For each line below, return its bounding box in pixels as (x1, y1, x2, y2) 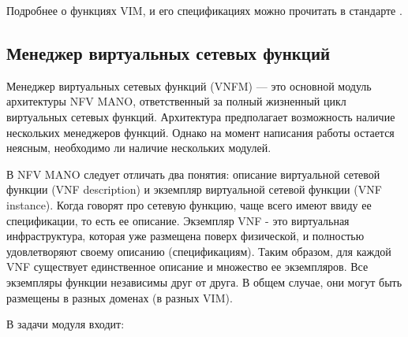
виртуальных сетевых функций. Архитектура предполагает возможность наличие (6, 108, 395, 124)
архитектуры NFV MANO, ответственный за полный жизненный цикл (6, 93, 346, 109)
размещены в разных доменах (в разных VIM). (6, 289, 233, 306)
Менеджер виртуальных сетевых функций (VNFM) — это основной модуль (6, 77, 372, 94)
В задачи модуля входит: (6, 316, 125, 332)
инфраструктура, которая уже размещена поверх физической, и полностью (6, 228, 365, 244)
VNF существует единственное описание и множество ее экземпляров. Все (6, 258, 369, 275)
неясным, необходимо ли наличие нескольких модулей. (6, 139, 271, 156)
